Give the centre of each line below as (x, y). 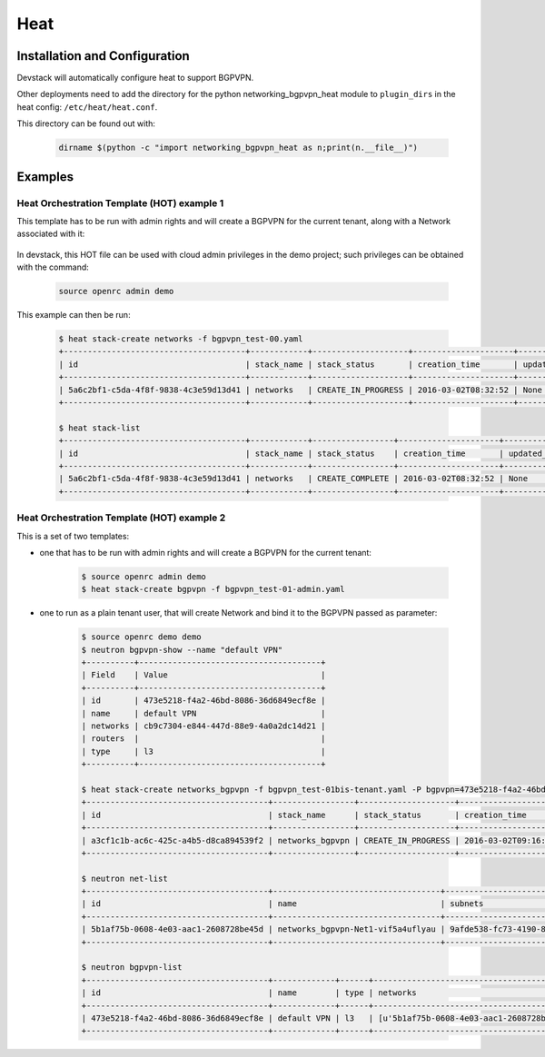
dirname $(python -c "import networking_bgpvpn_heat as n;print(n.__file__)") (238, 148)
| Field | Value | (203, 675)
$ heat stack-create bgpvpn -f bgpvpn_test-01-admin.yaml (213, 589)
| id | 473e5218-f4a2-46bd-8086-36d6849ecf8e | (203, 701)
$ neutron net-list (124, 878)
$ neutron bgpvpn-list (132, 968)
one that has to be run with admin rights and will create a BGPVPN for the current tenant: (206, 552)
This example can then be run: (74, 315)
